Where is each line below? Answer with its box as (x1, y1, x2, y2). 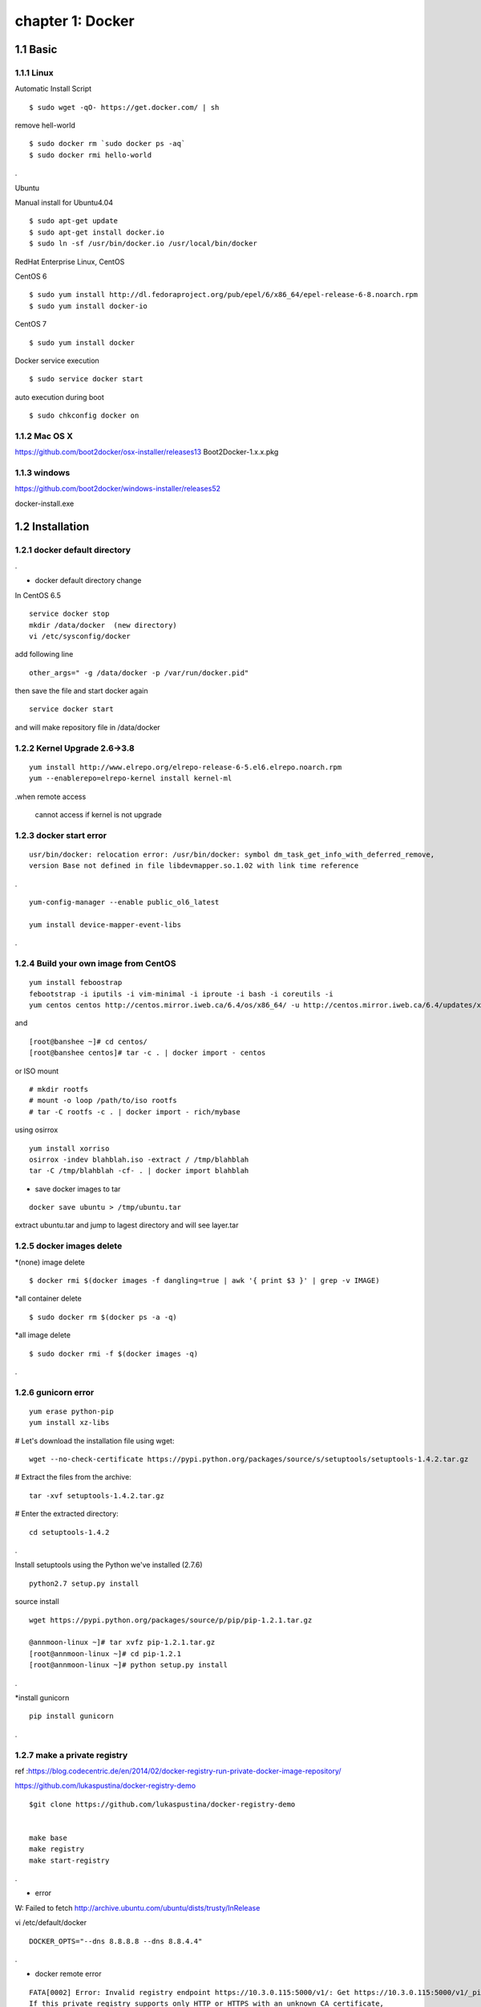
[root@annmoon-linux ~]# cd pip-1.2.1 (29, 1649, 182, 1658)
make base (29, 1833, 67, 1842)
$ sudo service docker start (29, 374, 143, 384)
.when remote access (14, 792, 87, 801)
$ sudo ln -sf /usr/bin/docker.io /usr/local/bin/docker (29, 239, 258, 248)
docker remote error (34, 1969, 102, 1979)
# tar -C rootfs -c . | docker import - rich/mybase (29, 1107, 240, 1116)
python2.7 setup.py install (29, 1578, 139, 1588)
